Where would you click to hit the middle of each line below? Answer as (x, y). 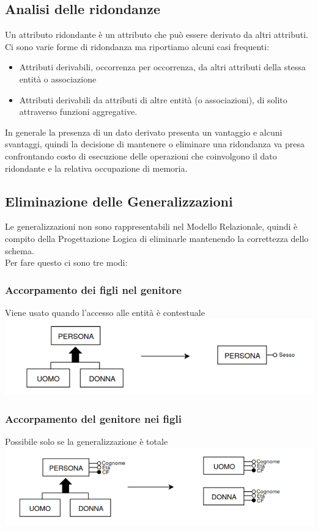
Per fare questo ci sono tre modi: (66, 262)
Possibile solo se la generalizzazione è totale (87, 441)
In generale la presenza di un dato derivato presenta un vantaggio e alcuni (144, 132)
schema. (20, 250)
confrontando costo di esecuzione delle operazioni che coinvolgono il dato (141, 156)
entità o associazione (58, 79)
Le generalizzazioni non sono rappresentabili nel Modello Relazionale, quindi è (151, 226)
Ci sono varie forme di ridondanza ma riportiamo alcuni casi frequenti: (137, 46)
